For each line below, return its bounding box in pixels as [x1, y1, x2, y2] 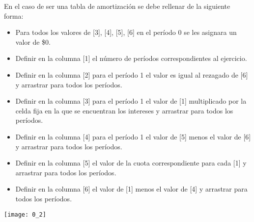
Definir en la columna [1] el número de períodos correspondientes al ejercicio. [15, 53, 247, 63]
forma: [4, 10, 24, 21]
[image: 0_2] [4, 211, 46, 218]
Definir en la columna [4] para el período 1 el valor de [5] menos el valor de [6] [15, 131, 251, 141]
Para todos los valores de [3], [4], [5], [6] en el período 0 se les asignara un [15, 27, 237, 37]
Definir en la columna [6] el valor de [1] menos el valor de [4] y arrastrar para [15, 184, 248, 194]
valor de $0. [15, 36, 51, 47]
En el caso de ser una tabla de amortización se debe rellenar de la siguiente [4, 1, 230, 11]
